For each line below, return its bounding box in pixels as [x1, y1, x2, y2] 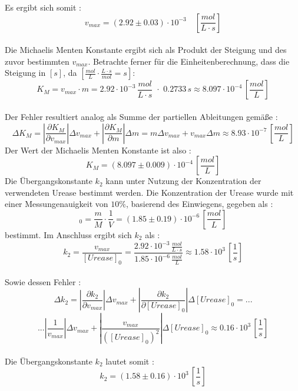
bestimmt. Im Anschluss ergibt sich [5, 228, 132, 240]
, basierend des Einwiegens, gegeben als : [125, 198, 273, 210]
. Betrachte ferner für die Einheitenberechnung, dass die [88, 55, 290, 67]
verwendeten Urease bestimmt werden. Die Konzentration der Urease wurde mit [5, 186, 294, 198]
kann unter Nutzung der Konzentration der [105, 175, 261, 187]
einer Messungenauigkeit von [5, 198, 108, 210]
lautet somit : [105, 355, 154, 367]
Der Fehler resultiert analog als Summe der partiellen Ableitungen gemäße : [5, 110, 278, 122]
